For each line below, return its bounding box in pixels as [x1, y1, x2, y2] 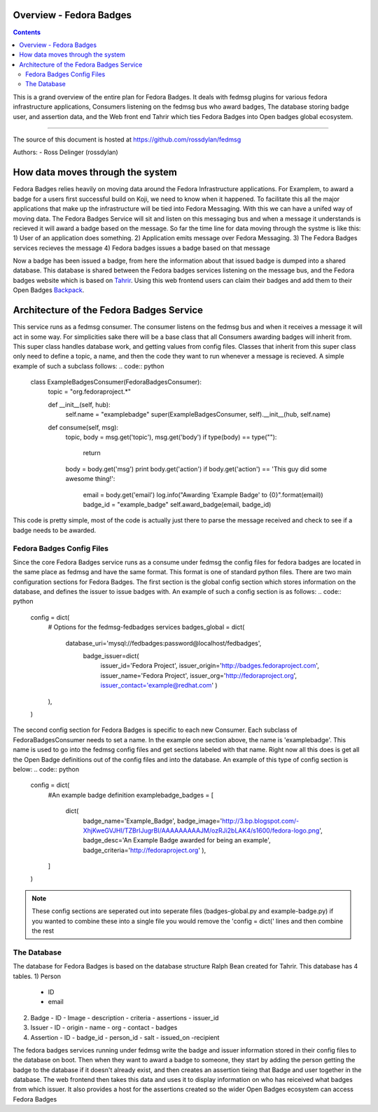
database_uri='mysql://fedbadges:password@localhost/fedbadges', [65, 639, 262, 647]
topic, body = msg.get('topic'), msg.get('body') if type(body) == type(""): [65, 433, 277, 441]
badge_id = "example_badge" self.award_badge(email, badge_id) [83, 501, 272, 508]
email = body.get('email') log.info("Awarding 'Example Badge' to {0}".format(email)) [83, 490, 323, 499]
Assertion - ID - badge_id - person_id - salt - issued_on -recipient [30, 1033, 220, 1041]
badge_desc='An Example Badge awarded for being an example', [83, 836, 271, 845]
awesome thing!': [65, 475, 115, 483]
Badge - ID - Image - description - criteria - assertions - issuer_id [30, 1013, 219, 1022]
